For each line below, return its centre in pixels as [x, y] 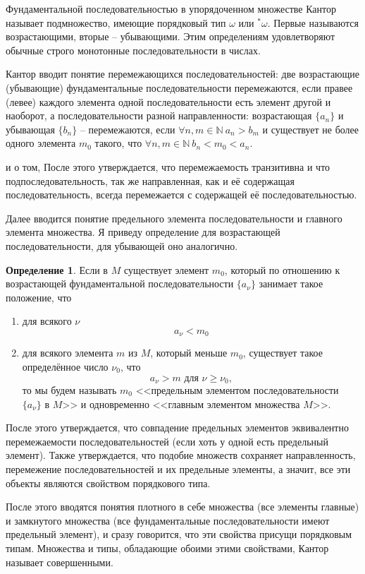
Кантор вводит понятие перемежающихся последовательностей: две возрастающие [183, 74]
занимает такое [291, 283]
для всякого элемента [68, 353]
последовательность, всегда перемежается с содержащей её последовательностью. [181, 195]
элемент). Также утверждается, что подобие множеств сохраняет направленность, [181, 455]
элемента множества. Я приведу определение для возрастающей [143, 232]
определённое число [65, 366]
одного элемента [41, 143]
